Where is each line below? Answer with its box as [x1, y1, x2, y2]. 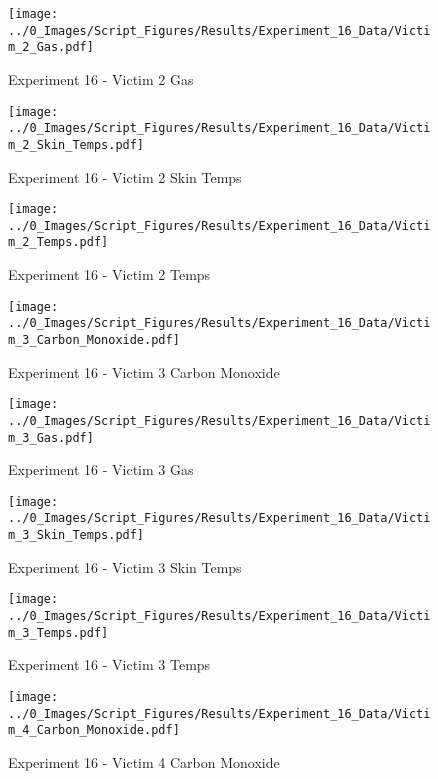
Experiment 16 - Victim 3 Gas [8, 459, 194, 480]
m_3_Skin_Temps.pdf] [8, 528, 145, 543]
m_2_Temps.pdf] [8, 235, 109, 250]
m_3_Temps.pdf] [8, 625, 109, 640]
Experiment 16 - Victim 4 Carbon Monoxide [8, 751, 280, 772]
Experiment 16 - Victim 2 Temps [8, 264, 211, 285]
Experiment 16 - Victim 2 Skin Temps [8, 166, 242, 187]
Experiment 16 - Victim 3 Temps [8, 654, 211, 675]
